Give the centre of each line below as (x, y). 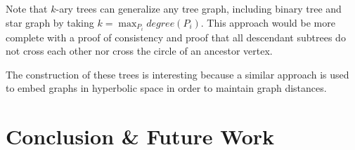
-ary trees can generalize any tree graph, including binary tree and (199, 8)
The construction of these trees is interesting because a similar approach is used (177, 74)
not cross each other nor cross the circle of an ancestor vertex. (139, 51)
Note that (27, 8)
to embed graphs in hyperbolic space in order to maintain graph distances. (166, 88)
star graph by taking (50, 22)
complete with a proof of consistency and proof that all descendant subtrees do (176, 37)
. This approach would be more (268, 22)
